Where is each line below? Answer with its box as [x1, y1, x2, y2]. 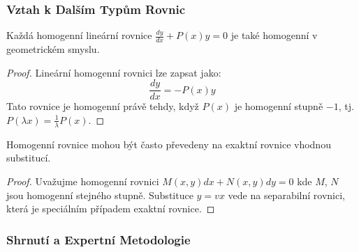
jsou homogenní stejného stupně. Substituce [6, 187, 193, 202]
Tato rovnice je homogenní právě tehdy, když [6, 99, 199, 113]
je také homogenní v [230, 28, 318, 42]
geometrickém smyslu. [6, 42, 100, 56]
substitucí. [6, 150, 51, 165]
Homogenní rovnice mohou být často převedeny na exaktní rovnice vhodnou [6, 136, 331, 151]
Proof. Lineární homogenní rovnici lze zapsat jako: [6, 65, 221, 79]
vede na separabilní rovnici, [228, 187, 345, 202]
